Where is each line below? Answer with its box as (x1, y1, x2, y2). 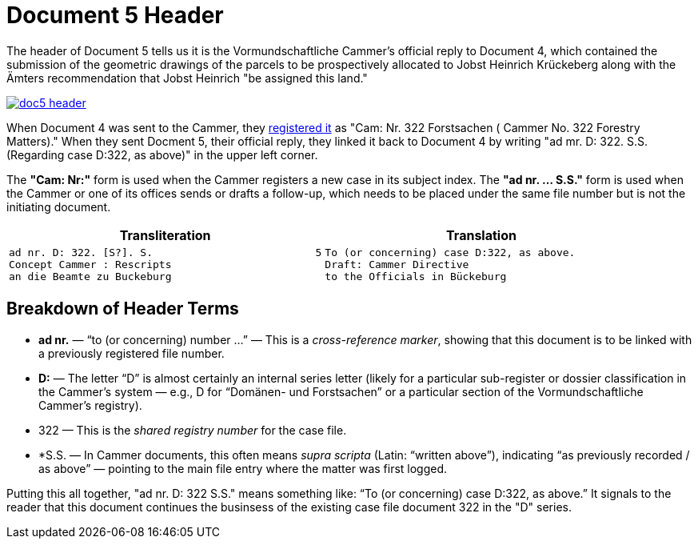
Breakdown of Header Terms (6, 299, 239, 319)
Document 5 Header (6, 2, 224, 29)
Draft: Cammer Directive (325, 258, 469, 270)
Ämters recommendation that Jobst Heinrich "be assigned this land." (6, 70, 368, 85)
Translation (446, 226, 517, 243)
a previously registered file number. (38, 346, 225, 360)
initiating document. (6, 199, 111, 214)
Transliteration (119, 226, 211, 243)
